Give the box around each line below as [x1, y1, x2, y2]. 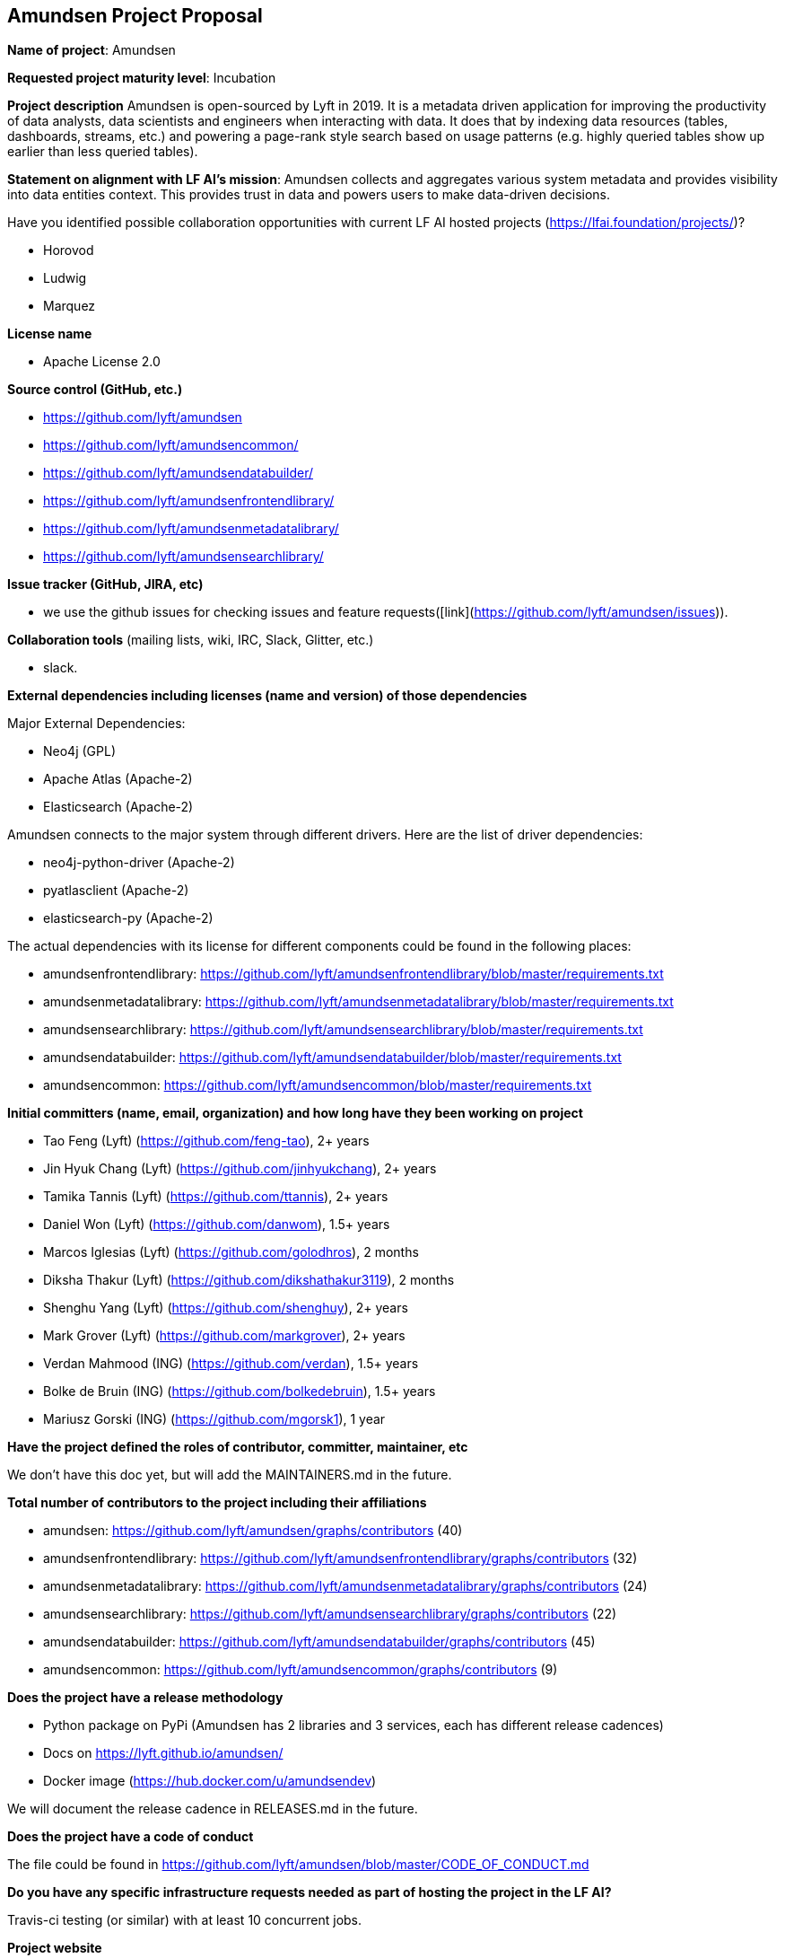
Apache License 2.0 [43, 354, 161, 370]
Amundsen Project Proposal [7, 4, 263, 27]
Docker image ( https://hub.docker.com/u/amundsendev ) [43, 1773, 377, 1789]
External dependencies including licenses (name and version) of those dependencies [7, 688, 528, 704]
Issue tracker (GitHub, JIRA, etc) [7, 576, 204, 593]
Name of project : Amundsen [7, 42, 176, 58]
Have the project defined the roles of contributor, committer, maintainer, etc [7, 1439, 468, 1455]
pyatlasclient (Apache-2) [43, 882, 189, 899]
